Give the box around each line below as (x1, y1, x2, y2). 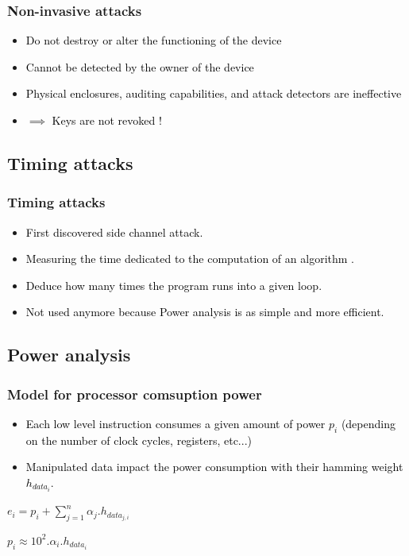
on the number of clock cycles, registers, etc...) (25, 431, 252, 448)
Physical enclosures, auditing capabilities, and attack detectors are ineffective (25, 85, 402, 102)
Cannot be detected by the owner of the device (25, 58, 254, 75)
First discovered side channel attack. (25, 223, 203, 240)
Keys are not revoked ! (52, 112, 162, 128)
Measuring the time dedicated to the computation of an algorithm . (25, 250, 354, 267)
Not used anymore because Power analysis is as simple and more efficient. (25, 303, 384, 320)
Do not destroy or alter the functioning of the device (25, 32, 282, 48)
